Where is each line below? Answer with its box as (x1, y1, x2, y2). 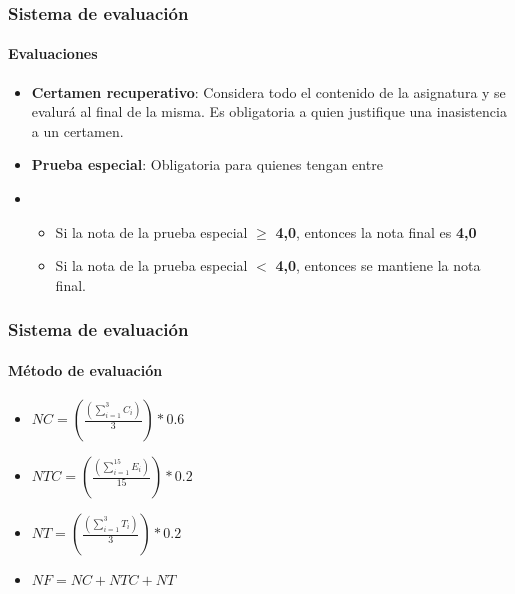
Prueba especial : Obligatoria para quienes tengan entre (31, 154, 383, 175)
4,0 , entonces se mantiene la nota (275, 255, 481, 276)
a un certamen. (31, 120, 124, 141)
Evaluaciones (8, 43, 98, 64)
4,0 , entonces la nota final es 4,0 (275, 221, 477, 242)
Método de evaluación (8, 359, 163, 380)
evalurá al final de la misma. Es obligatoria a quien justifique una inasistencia (31, 101, 507, 122)
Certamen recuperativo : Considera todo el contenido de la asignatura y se (31, 81, 506, 102)
